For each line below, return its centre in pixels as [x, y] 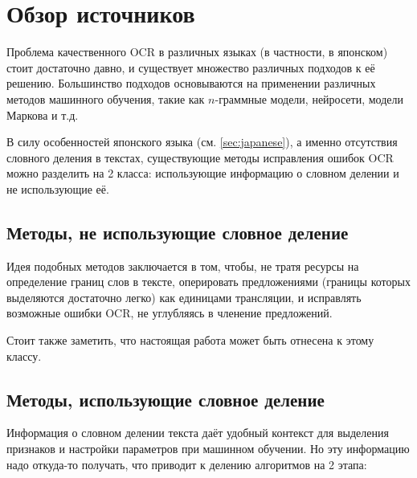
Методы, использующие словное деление [166, 399]
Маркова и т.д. [43, 114]
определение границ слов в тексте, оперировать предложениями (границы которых [208, 282]
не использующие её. [58, 188]
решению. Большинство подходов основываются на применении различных [191, 83]
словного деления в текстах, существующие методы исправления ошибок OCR [200, 157]
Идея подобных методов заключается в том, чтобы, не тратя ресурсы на [183, 266]
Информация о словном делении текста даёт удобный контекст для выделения [198, 433]
